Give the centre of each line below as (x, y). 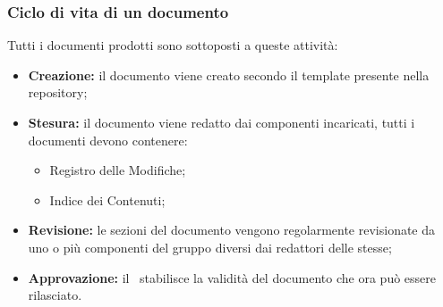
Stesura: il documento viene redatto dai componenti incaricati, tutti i (221, 122)
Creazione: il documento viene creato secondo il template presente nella (229, 75)
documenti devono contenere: (108, 140)
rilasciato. (55, 295)
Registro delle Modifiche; (118, 170)
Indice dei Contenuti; (107, 199)
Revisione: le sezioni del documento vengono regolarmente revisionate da (232, 230)
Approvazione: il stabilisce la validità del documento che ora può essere (232, 277)
